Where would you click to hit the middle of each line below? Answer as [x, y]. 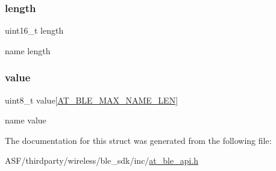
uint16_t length [34, 30]
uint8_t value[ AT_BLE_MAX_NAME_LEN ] [92, 100]
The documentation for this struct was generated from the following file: [138, 140]
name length [28, 50]
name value [26, 120]
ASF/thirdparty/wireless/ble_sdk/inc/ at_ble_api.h [102, 160]
